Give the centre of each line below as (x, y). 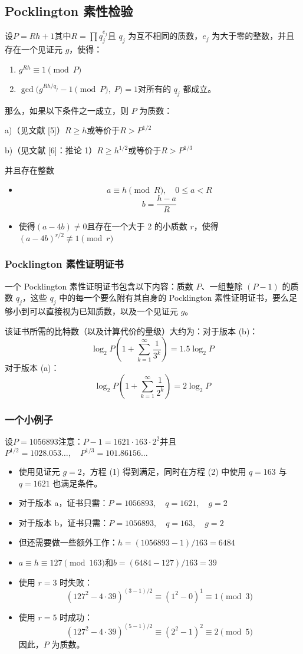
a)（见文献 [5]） (35, 130)
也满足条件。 (78, 483)
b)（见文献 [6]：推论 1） (51, 150)
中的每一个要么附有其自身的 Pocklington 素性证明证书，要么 (174, 298)
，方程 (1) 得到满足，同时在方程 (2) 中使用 (164, 471)
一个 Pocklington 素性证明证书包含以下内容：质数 (99, 286)
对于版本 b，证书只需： (64, 522)
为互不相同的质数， (165, 36)
